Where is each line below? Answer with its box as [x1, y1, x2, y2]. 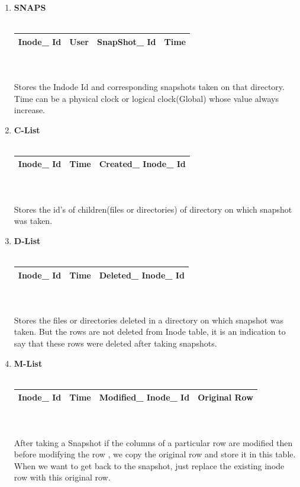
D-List [14, 234, 41, 246]
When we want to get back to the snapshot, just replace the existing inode [14, 459, 285, 472]
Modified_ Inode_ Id [99, 391, 190, 403]
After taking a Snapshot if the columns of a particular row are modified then [14, 436, 293, 448]
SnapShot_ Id [97, 35, 156, 47]
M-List [14, 357, 43, 369]
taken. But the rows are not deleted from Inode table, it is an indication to [14, 325, 286, 338]
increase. [14, 104, 46, 116]
